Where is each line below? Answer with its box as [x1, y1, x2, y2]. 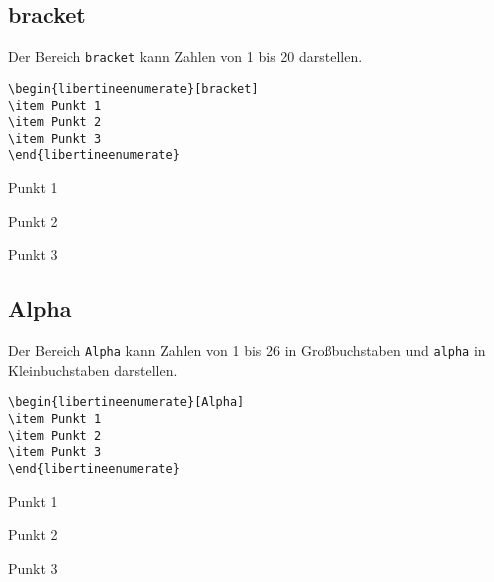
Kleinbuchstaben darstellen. [8, 359, 178, 380]
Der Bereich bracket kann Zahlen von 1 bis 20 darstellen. [8, 46, 363, 67]
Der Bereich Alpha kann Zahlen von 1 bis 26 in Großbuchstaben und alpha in [8, 340, 486, 361]
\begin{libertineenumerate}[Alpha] [8, 395, 245, 410]
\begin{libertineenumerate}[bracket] [8, 81, 259, 96]
